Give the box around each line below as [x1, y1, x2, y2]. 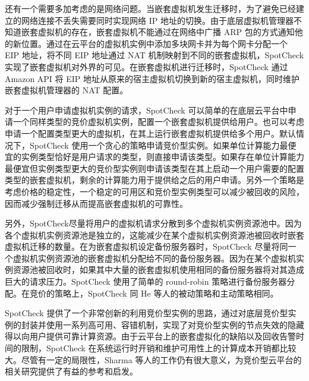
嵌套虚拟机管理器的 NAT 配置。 [5, 84, 128, 96]
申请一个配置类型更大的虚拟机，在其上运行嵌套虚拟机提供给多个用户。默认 [5, 127, 296, 139]
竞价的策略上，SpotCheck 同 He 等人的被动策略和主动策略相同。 [29, 286, 279, 299]
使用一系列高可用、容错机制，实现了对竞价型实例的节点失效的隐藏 [46, 318, 304, 330]
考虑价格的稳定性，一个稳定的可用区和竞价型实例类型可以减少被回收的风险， [5, 185, 304, 197]
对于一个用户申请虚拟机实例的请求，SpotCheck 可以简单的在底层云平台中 [5, 103, 288, 116]
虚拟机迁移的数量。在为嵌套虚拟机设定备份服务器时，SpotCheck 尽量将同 [5, 240, 288, 253]
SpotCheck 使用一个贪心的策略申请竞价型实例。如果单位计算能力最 [29, 138, 288, 151]
